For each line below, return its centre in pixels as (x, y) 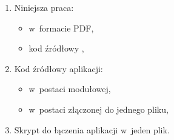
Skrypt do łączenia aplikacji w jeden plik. (92, 129)
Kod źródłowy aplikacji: (59, 68)
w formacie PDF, (61, 28)
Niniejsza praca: (44, 7)
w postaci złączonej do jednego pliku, (99, 109)
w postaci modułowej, (70, 89)
